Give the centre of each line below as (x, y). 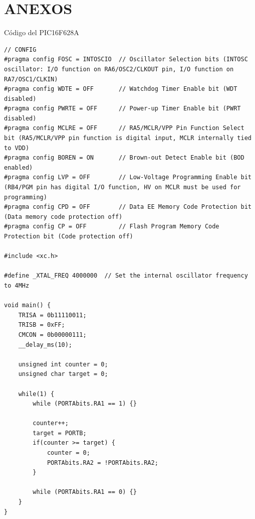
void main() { (28, 305)
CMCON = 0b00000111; (52, 335)
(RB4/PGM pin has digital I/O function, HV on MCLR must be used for (122, 187)
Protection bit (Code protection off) (69, 236)
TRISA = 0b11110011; (52, 315)
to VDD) (17, 148)
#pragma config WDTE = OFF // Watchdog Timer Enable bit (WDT (121, 89)
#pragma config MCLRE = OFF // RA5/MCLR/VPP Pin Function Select (124, 128)
